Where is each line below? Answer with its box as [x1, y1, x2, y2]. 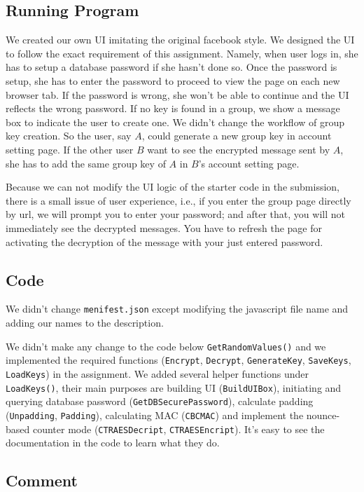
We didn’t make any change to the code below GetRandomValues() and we [6, 339, 326, 353]
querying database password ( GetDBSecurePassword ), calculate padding [6, 394, 314, 409]
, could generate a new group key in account [141, 128, 332, 143]
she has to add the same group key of [6, 156, 166, 170]
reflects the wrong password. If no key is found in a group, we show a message [6, 101, 340, 116]
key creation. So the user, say [6, 128, 132, 143]
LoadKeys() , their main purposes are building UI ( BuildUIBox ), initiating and [6, 380, 342, 395]
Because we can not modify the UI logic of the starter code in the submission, [6, 179, 339, 194]
